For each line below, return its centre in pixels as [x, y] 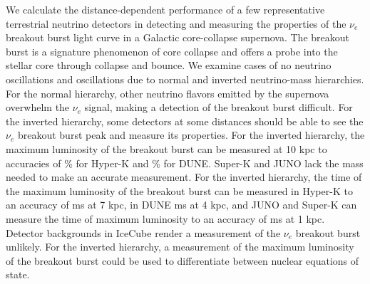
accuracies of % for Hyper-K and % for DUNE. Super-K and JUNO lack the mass [185, 163]
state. [18, 274]
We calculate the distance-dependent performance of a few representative [165, 9]
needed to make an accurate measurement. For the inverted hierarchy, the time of [184, 177]
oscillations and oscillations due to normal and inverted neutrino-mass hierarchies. [185, 79]
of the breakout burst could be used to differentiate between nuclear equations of [183, 260]
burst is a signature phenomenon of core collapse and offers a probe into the [172, 51]
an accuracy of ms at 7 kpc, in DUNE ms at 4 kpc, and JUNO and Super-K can [181, 205]
